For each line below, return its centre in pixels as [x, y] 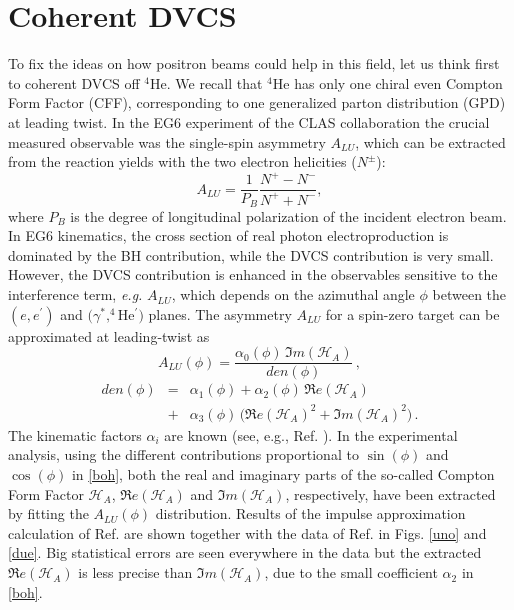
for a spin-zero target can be [412, 313]
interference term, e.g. [75, 294]
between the [469, 294]
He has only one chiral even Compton [387, 82]
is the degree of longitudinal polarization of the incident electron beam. [288, 215]
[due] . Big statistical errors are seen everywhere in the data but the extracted [245, 552]
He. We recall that [206, 82]
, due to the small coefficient [351, 572]
